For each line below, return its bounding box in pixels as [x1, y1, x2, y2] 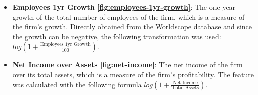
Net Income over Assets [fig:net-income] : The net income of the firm [12, 59, 243, 70]
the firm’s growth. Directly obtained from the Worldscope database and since [12, 21, 252, 32]
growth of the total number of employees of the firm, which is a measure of [12, 11, 245, 22]
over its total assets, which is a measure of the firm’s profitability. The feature [12, 69, 254, 79]
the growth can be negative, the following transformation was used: [12, 31, 221, 41]
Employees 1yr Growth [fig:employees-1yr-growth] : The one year [12, 2, 236, 12]
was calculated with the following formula [12, 79, 142, 89]
